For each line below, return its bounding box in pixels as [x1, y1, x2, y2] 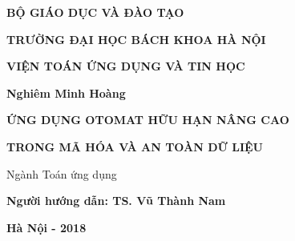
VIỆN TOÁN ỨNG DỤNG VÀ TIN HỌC [6, 58, 245, 74]
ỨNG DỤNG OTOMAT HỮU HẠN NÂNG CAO [6, 111, 289, 128]
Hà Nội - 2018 [6, 219, 87, 235]
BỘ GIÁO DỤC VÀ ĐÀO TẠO [6, 4, 184, 20]
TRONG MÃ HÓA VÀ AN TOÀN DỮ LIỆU [6, 138, 264, 155]
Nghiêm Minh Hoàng [6, 84, 126, 101]
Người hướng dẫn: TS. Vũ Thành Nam [6, 192, 226, 209]
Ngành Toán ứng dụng [6, 165, 117, 182]
